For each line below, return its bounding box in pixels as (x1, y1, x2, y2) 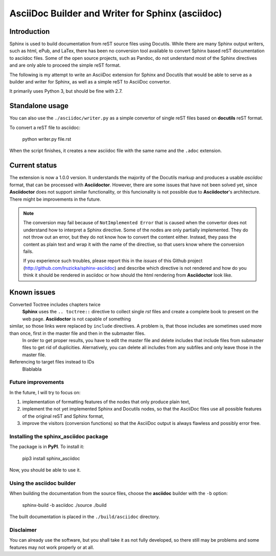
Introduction (9, 27, 50, 36)
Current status (9, 161, 57, 170)
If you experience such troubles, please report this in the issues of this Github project (23, 258, 203, 264)
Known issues (9, 288, 56, 296)
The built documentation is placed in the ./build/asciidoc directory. (9, 514, 160, 520)
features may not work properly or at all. (9, 544, 95, 550)
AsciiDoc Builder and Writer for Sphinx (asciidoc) (9, 8, 222, 19)
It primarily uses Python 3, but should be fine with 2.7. (9, 88, 123, 94)
